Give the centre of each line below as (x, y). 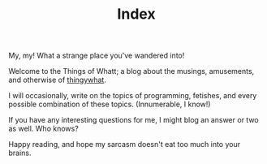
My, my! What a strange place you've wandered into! (97, 56)
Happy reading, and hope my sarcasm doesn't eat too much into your (125, 145)
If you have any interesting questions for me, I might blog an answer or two (133, 120)
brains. (20, 153)
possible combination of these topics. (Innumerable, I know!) (110, 104)
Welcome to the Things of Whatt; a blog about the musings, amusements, (131, 71)
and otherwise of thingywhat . (58, 80)
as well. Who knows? (43, 129)
